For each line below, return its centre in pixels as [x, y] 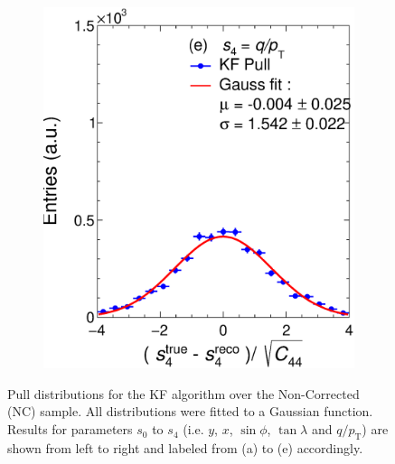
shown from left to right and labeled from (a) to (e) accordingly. [185, 447]
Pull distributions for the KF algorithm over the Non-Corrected [183, 393]
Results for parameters [70, 429]
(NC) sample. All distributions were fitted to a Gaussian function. [190, 411]
